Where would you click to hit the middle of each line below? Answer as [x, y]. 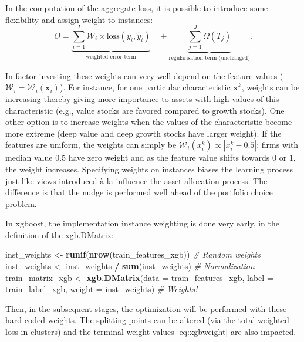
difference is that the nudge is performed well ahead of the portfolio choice [139, 192]
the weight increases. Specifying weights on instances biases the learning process [149, 169]
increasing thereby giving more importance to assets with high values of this [142, 98]
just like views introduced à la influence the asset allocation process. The [136, 180]
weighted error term [111, 57]
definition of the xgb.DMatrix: [60, 234]
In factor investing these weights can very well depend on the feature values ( [144, 75]
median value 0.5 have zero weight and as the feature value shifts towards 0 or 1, [151, 158]
